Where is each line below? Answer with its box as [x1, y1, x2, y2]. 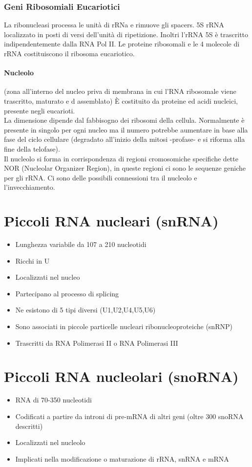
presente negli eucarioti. [4, 105, 75, 115]
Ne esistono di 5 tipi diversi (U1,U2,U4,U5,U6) [15, 305, 156, 315]
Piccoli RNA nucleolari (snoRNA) [4, 366, 239, 386]
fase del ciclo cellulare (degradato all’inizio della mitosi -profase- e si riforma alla [4, 134, 245, 144]
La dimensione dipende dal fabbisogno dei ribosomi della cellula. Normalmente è [4, 115, 245, 125]
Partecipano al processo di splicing [15, 288, 119, 298]
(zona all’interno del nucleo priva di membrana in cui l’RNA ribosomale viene [4, 86, 236, 96]
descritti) [15, 421, 43, 431]
